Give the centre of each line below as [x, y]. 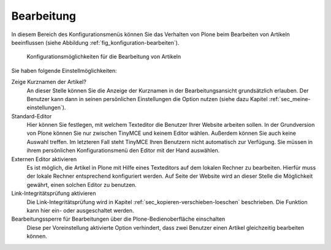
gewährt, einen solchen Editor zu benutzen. [82, 184]
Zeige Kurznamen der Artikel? [49, 82]
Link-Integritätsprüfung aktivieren [54, 194]
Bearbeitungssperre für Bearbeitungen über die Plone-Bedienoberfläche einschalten [118, 219]
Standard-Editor [32, 116]
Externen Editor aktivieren [44, 159]
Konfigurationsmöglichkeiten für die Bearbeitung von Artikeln [104, 57]
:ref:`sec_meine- [290, 99]
